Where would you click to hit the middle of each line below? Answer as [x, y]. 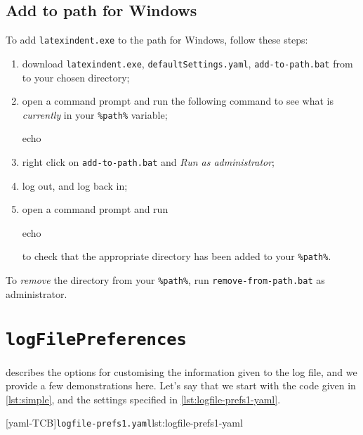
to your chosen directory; [76, 77]
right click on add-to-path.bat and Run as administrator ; [148, 161]
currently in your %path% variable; [95, 114]
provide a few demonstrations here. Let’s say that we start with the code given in [181, 385]
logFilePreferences [96, 340]
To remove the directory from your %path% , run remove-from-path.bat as [165, 280]
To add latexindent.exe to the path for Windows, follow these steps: [157, 40]
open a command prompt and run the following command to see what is [178, 101]
